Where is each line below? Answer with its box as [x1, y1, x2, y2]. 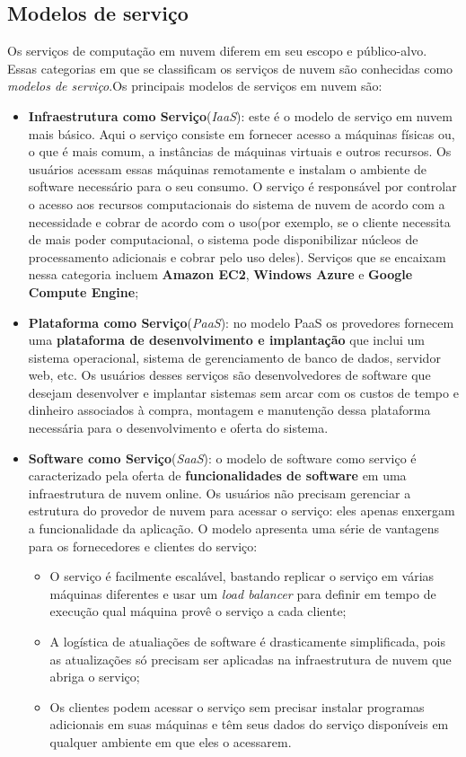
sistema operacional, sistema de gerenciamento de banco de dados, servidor [28, 348, 441, 366]
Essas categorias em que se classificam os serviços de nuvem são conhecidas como [7, 58, 453, 77]
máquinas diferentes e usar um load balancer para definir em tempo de [49, 584, 436, 603]
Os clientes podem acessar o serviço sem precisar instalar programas [49, 697, 425, 716]
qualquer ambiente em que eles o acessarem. [49, 732, 292, 751]
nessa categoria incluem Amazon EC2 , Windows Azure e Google [28, 265, 413, 284]
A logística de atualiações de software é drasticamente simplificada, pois [49, 632, 445, 651]
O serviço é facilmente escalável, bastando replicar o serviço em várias [49, 567, 435, 585]
